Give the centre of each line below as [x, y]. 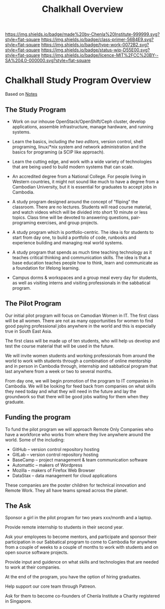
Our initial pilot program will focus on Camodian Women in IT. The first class [82, 315]
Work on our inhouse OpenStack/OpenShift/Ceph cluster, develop [79, 121]
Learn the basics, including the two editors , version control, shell [78, 141]
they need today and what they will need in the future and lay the [71, 391]
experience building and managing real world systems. [68, 242]
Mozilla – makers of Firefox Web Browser [54, 470]
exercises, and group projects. [68, 223]
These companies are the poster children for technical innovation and [75, 485]
